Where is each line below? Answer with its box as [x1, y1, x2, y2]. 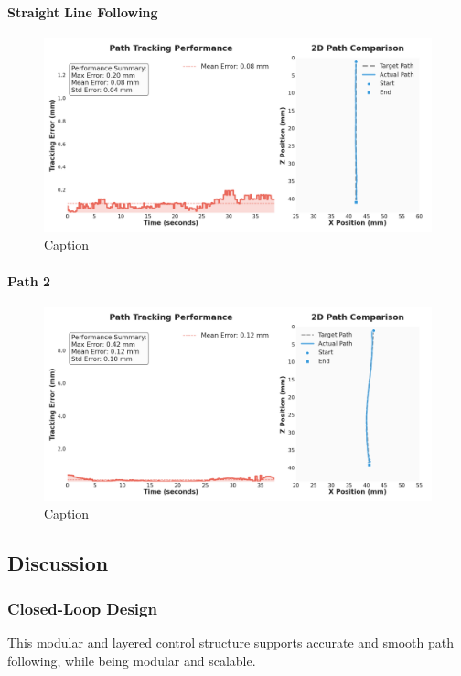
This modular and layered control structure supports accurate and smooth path [7, 632, 454, 651]
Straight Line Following [7, 2, 158, 21]
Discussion [7, 549, 109, 577]
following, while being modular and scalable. [7, 650, 256, 670]
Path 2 [7, 271, 50, 290]
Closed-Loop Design [7, 596, 157, 619]
